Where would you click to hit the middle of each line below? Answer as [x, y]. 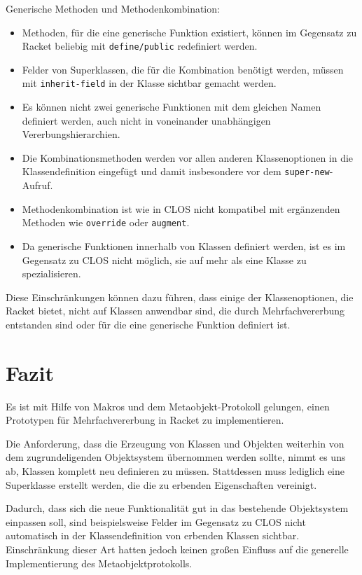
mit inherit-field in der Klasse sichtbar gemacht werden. [149, 83]
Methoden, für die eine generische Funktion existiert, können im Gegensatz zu [189, 32]
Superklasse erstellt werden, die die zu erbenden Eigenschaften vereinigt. [161, 484]
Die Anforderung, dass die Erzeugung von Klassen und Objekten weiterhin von [175, 443]
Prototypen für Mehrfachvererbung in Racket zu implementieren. [145, 420]
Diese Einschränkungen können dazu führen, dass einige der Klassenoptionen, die [180, 297]
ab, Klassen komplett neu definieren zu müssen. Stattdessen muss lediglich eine [175, 471]
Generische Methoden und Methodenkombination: [113, 8]
